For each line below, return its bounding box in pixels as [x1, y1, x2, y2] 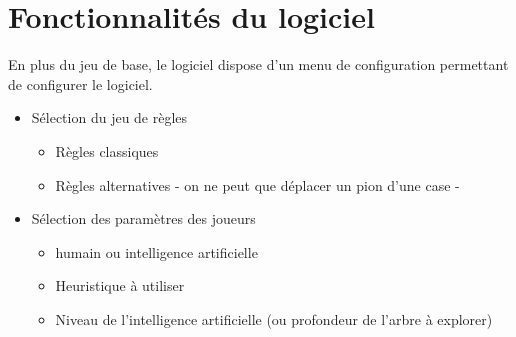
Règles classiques [55, 140, 159, 161]
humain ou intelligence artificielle [55, 241, 258, 262]
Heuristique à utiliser [55, 275, 185, 296]
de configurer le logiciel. [8, 73, 153, 94]
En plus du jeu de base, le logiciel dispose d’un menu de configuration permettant [8, 54, 509, 75]
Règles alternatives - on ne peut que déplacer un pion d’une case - [55, 174, 460, 195]
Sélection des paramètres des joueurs [31, 208, 256, 229]
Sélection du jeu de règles [31, 107, 188, 128]
